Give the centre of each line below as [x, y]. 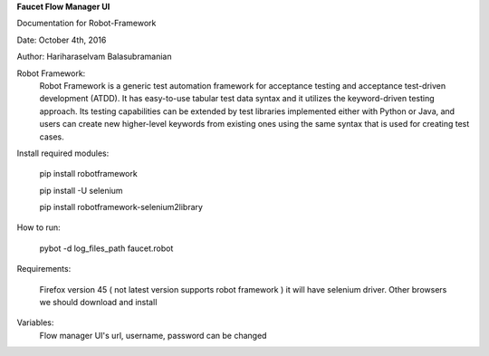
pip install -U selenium [81, 190]
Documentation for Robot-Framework [86, 24]
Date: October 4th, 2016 [62, 40]
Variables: [35, 322]
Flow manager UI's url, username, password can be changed [153, 335]
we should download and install [98, 303]
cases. [52, 137]
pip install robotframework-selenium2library [121, 207]
